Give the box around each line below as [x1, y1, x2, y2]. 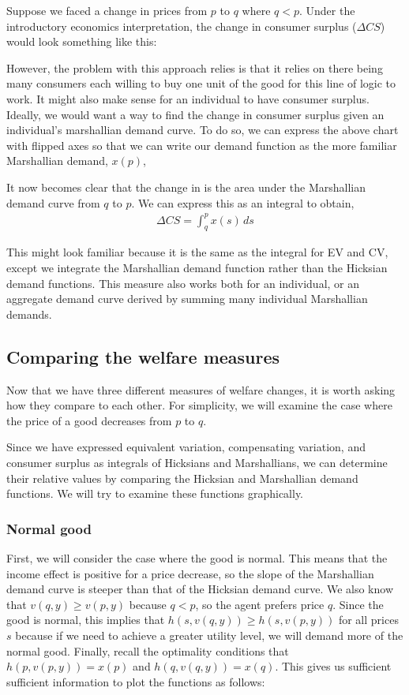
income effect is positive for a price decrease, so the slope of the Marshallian [6, 565, 374, 581]
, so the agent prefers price [195, 596, 325, 612]
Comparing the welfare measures [6, 344, 280, 368]
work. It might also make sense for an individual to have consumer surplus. [6, 90, 370, 106]
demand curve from [6, 194, 100, 211]
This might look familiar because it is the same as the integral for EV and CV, [6, 244, 388, 260]
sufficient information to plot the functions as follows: [6, 673, 265, 689]
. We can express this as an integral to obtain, [131, 194, 355, 211]
